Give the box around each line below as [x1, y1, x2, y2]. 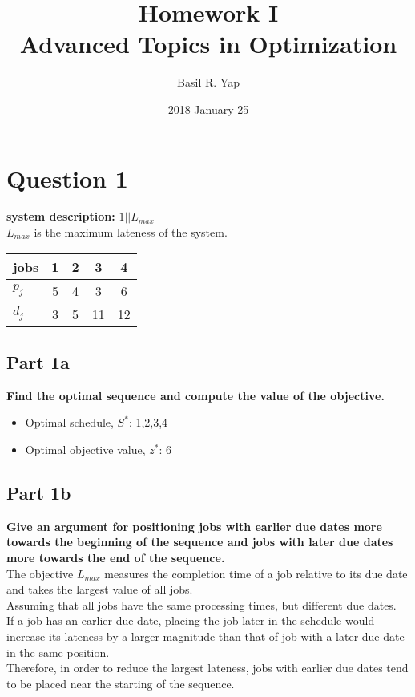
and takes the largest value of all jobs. [6, 581, 193, 598]
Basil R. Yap [177, 74, 240, 91]
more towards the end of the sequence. [6, 549, 225, 565]
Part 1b [6, 480, 71, 505]
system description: [6, 208, 115, 225]
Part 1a [6, 350, 70, 375]
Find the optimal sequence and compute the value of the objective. [6, 387, 385, 403]
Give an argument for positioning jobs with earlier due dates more [6, 517, 382, 534]
